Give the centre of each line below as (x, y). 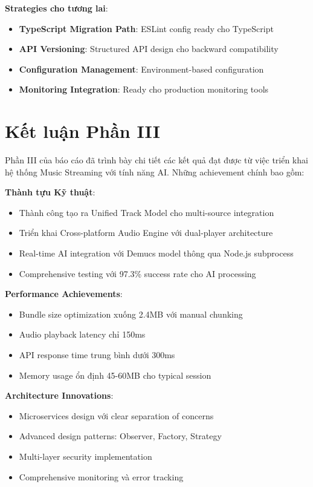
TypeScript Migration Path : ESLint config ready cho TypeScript (146, 28)
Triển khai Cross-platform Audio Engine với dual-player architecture (146, 233)
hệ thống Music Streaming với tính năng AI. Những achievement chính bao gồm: (155, 172)
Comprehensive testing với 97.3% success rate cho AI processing (137, 273)
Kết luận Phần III (82, 131)
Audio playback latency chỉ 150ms (82, 334)
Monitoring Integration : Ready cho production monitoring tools (144, 89)
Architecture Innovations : (59, 395)
